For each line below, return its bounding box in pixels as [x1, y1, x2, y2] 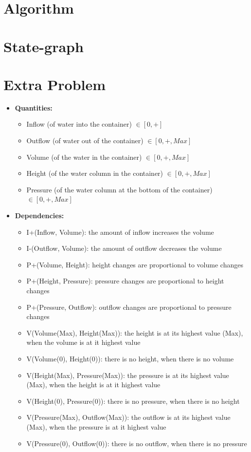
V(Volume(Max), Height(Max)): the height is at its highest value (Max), [26, 327, 243, 338]
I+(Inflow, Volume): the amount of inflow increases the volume [26, 226, 214, 237]
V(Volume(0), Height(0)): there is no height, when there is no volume [26, 353, 234, 363]
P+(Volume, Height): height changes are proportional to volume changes [26, 259, 243, 269]
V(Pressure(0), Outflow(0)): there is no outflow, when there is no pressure [26, 438, 247, 448]
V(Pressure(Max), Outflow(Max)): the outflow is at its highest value [26, 412, 231, 422]
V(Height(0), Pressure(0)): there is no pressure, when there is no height [26, 395, 240, 406]
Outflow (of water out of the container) [26, 135, 143, 146]
